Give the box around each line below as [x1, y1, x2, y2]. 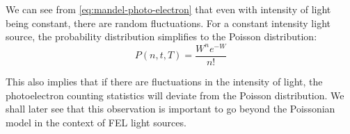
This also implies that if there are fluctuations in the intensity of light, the [6, 74, 323, 88]
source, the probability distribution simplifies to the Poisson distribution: [6, 29, 317, 44]
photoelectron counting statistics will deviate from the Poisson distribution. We [6, 87, 344, 102]
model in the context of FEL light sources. [6, 115, 186, 129]
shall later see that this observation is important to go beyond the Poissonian [6, 101, 335, 116]
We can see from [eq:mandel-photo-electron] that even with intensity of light [6, 2, 331, 16]
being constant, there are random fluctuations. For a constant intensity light [6, 15, 331, 30]
